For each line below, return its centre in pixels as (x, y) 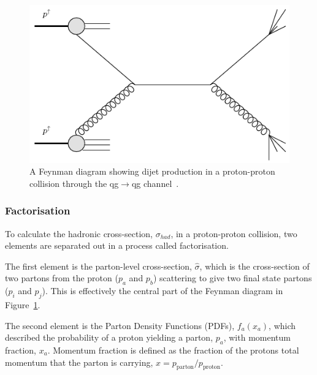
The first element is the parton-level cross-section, (98, 266)
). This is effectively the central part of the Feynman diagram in (162, 291)
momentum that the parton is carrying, (79, 362)
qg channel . (155, 183)
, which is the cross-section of (254, 266)
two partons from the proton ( (62, 278)
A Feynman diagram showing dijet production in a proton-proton (152, 171)
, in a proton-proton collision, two (234, 233)
